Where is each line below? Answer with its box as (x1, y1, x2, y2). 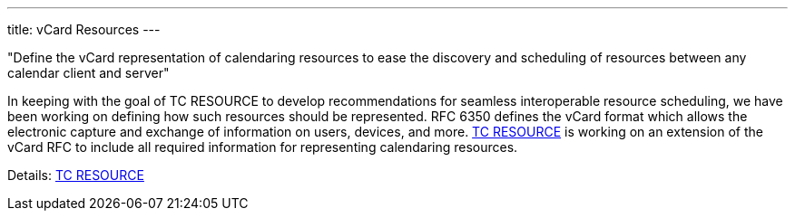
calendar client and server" (7, 65, 170, 81)
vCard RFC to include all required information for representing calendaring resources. (7, 139, 518, 155)
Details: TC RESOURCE (7, 167, 144, 183)
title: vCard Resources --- (7, 22, 161, 37)
